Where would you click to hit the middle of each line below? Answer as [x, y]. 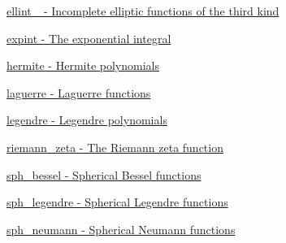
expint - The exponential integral [89, 38]
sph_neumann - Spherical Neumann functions [121, 229]
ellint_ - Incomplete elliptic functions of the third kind [143, 11]
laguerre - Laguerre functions [79, 92]
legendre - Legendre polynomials [87, 120]
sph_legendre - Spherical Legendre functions [117, 202]
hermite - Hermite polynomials [83, 65]
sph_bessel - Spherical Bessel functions [104, 174]
